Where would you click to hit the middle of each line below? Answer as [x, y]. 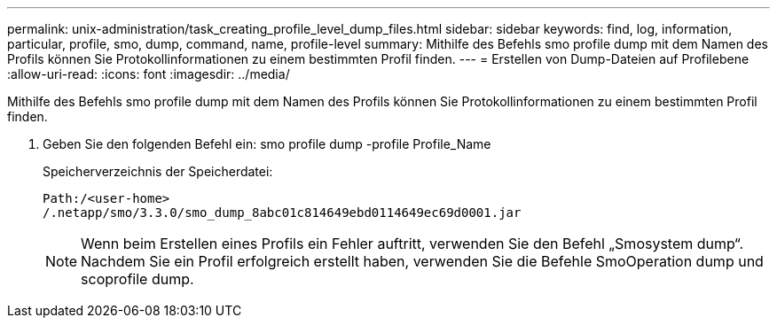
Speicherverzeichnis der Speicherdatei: [158, 171]
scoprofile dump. [137, 279]
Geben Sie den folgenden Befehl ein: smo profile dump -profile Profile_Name [267, 144]
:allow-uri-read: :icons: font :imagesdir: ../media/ [149, 74]
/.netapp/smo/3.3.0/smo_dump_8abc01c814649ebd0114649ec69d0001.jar [282, 213]
